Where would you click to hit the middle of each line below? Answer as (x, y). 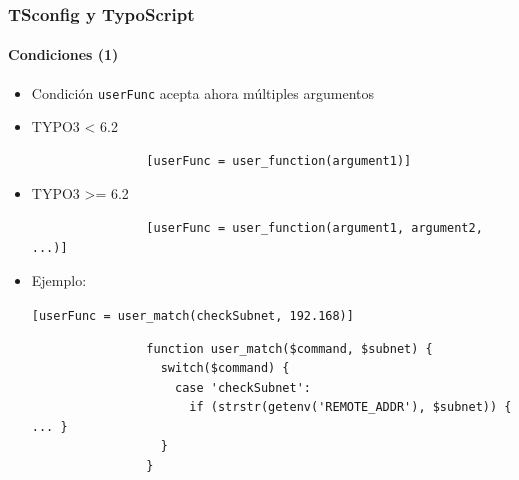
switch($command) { (225, 368)
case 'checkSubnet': (243, 387)
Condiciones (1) (63, 54)
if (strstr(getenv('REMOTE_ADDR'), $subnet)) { (350, 407)
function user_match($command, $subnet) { (289, 348)
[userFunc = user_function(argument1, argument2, (314, 228)
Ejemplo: (59, 280)
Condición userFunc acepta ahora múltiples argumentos (202, 92)
